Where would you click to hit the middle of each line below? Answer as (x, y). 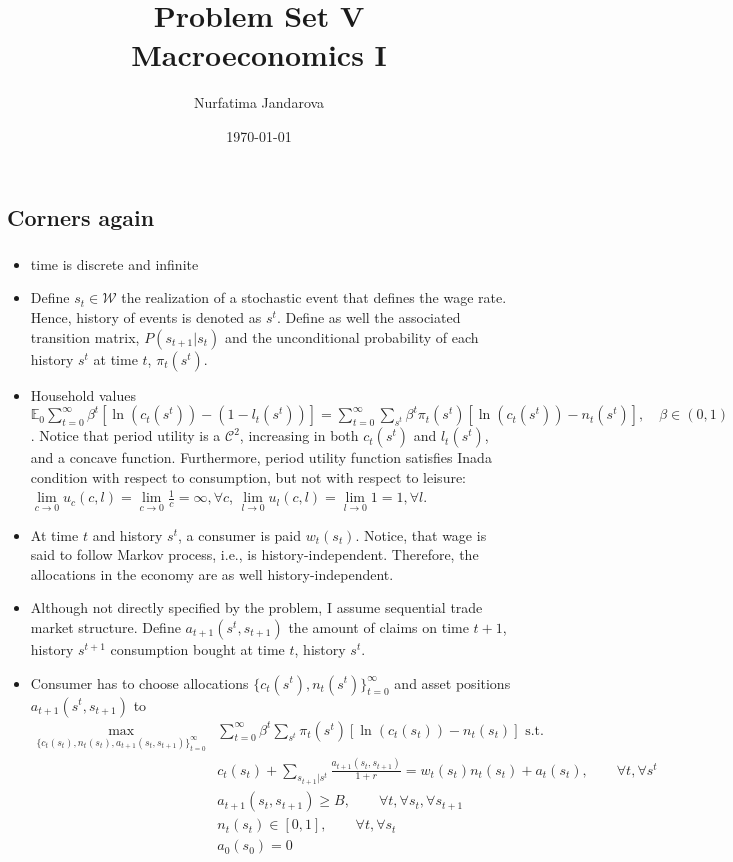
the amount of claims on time (378, 626)
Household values (83, 394)
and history (127, 534)
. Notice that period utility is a (125, 435)
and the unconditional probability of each (351, 336)
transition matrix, (85, 336)
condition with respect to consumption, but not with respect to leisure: (248, 476)
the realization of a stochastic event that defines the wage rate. (314, 297)
